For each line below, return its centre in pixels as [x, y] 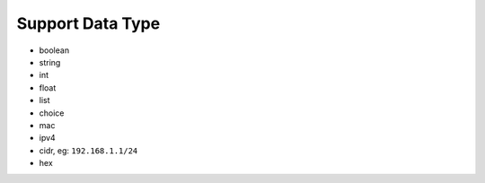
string [50, 62]
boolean [54, 50]
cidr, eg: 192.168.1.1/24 [88, 150]
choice [52, 113]
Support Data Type [88, 23]
